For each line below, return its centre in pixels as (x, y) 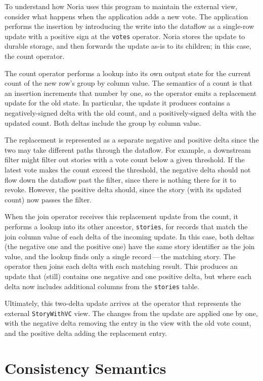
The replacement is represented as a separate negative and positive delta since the (132, 140)
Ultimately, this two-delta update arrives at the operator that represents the (123, 303)
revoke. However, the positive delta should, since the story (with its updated (123, 189)
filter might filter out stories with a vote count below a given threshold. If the (125, 160)
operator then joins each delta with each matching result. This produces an (121, 266)
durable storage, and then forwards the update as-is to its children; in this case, (128, 46)
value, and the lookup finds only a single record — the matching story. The (120, 256)
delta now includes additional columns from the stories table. (102, 286)
